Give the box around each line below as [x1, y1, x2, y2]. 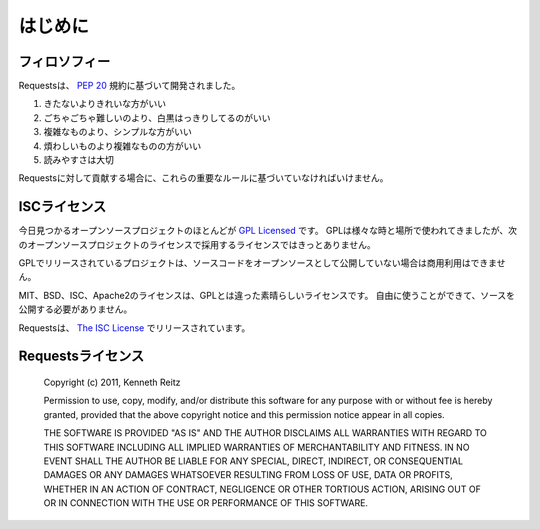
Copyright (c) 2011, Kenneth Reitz [43, 376, 181, 389]
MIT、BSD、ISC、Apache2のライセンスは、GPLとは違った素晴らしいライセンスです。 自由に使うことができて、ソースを [18, 289, 515, 301]
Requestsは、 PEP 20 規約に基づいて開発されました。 [18, 80, 241, 92]
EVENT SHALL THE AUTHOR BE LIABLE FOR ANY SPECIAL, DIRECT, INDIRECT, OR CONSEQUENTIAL [43, 455, 464, 467]
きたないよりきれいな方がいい [43, 98, 167, 110]
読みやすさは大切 [43, 154, 114, 166]
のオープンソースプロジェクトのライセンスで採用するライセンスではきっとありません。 [18, 238, 376, 250]
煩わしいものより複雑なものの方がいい [43, 140, 202, 152]
